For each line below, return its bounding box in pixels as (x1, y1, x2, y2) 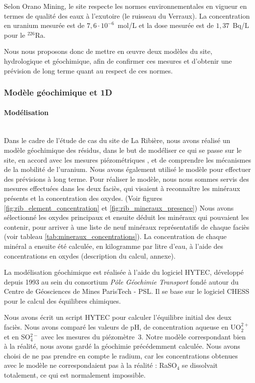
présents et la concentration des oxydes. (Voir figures (4, 192, 162, 203)
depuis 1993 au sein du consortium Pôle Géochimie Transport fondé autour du (4, 276, 239, 287)
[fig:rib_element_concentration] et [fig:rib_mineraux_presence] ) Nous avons (4, 202, 234, 213)
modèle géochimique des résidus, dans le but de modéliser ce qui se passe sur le (4, 144, 242, 155)
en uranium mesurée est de (4, 20, 85, 30)
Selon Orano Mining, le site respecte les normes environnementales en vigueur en (4, 1, 247, 11)
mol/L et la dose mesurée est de (118, 20, 214, 30)
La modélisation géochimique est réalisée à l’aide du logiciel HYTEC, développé (4, 267, 244, 277)
